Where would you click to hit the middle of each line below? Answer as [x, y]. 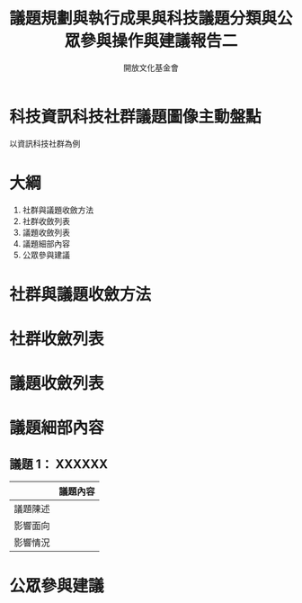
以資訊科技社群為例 [45, 143]
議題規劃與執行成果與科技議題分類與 [143, 18]
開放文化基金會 [151, 67]
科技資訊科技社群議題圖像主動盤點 [136, 117]
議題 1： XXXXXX [59, 464]
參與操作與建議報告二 [159, 41]
